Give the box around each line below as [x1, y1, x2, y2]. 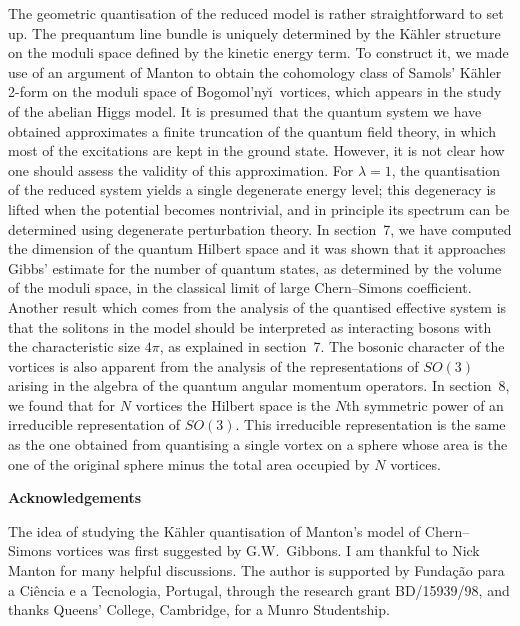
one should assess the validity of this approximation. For [8, 159, 354, 180]
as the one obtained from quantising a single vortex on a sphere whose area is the [8, 434, 508, 455]
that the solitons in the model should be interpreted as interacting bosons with [8, 316, 492, 337]
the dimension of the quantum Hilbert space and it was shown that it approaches [8, 238, 506, 259]
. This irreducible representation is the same [235, 414, 506, 435]
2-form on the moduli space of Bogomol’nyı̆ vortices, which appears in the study [8, 81, 502, 102]
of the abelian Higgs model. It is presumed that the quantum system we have [8, 100, 482, 121]
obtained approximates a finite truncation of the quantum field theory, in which [8, 120, 496, 141]
